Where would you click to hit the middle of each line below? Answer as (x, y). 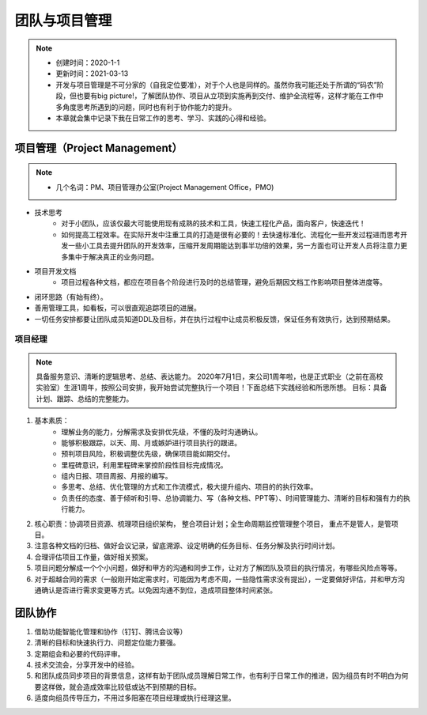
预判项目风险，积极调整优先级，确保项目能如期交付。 (148, 454)
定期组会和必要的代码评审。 (79, 653)
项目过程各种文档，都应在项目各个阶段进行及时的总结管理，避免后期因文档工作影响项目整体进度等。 (224, 282)
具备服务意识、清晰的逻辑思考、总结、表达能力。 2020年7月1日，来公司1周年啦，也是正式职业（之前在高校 (210, 376)
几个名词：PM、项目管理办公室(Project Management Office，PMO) (165, 187)
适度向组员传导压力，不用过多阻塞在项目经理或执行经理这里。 (135, 698)
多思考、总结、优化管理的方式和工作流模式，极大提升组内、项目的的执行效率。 (189, 487)
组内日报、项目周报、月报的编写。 (117, 476)
